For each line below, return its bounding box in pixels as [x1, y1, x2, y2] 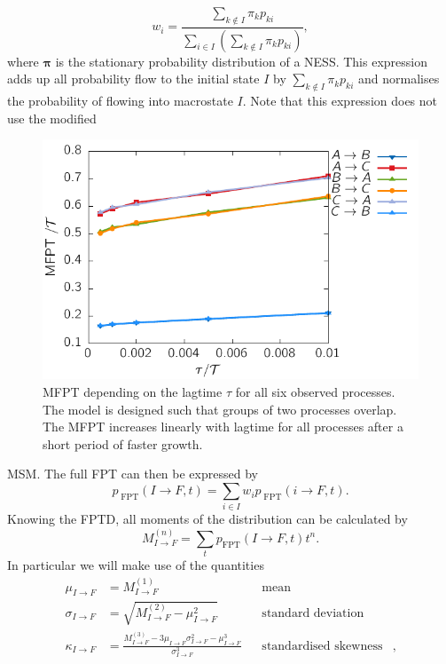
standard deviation [262, 606, 364, 620]
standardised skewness [262, 639, 383, 652]
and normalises [358, 69, 440, 88]
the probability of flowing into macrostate [7, 91, 233, 110]
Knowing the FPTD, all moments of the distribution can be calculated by [7, 510, 408, 528]
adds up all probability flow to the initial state [7, 69, 260, 88]
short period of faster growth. [43, 434, 203, 453]
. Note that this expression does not [242, 91, 438, 110]
